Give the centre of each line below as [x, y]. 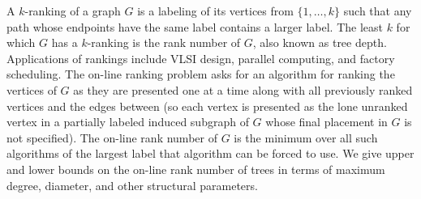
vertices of [32, 89]
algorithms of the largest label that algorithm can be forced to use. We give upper [210, 153]
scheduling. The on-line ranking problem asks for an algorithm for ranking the [201, 74]
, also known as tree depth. [320, 42]
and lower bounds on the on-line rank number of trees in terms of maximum [196, 169]
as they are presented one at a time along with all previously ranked [243, 89]
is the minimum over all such [306, 137]
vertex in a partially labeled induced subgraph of [128, 122]
